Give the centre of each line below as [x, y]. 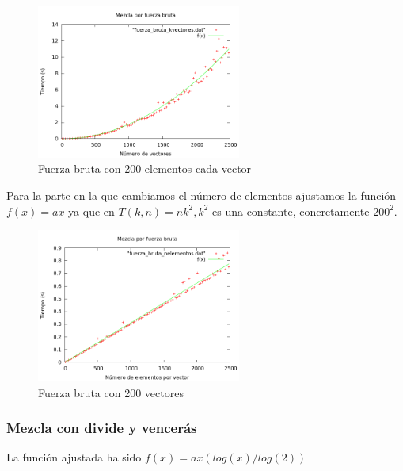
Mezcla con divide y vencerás [102, 428]
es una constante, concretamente [291, 211]
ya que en [91, 211]
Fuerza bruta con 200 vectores [111, 392]
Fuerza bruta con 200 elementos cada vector [145, 168]
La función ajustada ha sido [74, 457]
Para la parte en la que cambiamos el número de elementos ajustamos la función [201, 195]
